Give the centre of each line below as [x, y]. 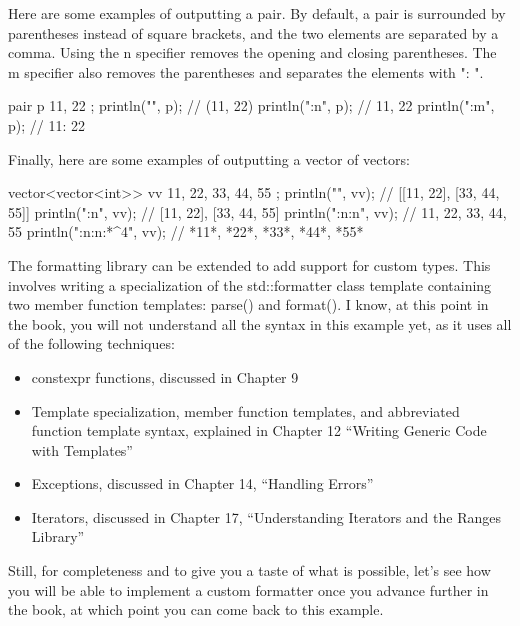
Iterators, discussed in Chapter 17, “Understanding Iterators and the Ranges [266, 516]
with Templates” [82, 449]
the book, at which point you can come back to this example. [196, 609]
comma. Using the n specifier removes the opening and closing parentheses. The [252, 52]
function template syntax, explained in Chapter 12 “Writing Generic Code [259, 430]
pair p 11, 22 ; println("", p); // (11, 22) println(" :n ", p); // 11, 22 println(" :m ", [251, 105]
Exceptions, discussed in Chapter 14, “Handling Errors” [202, 483]
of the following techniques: [91, 343]
